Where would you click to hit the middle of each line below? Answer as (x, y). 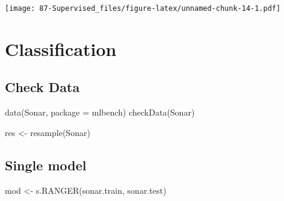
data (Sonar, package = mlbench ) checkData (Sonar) (100, 112)
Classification (61, 48)
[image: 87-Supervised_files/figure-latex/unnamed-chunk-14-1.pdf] (143, 8)
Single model (46, 165)
